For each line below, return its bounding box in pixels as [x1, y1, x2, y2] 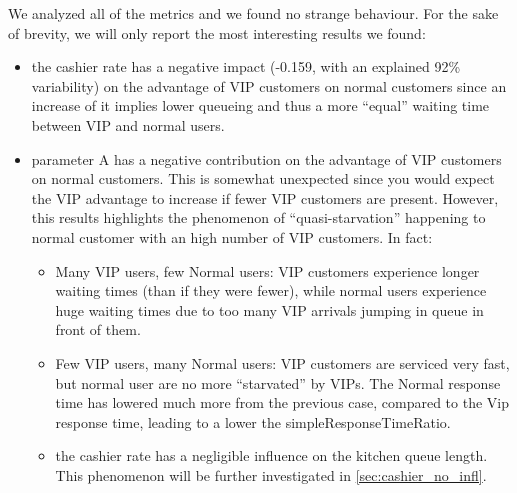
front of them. [55, 319, 141, 340]
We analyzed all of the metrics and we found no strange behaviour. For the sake [8, 3, 499, 23]
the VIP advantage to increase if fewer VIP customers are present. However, [31, 187, 499, 208]
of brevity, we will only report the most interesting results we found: [8, 22, 426, 43]
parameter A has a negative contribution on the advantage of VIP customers [31, 148, 502, 169]
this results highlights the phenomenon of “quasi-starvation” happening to [31, 207, 486, 228]
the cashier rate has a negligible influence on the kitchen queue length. [55, 445, 488, 466]
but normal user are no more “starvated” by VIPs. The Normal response [55, 372, 501, 393]
